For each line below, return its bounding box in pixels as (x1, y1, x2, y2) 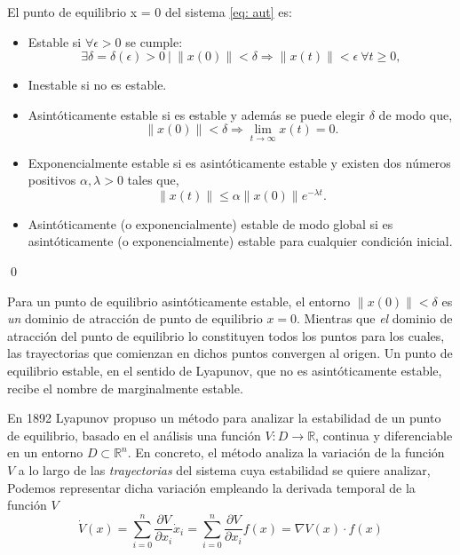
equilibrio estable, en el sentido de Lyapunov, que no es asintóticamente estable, (7, 361, 442, 380)
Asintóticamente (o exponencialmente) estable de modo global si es (28, 214, 393, 233)
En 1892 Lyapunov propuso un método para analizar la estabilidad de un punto (7, 408, 441, 427)
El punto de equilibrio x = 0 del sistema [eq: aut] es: (7, 3, 292, 20)
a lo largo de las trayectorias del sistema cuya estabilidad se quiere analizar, (18, 460, 431, 479)
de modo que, (378, 105, 453, 123)
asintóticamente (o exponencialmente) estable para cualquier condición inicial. (28, 232, 453, 250)
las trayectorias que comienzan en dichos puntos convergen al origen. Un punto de (7, 344, 453, 362)
